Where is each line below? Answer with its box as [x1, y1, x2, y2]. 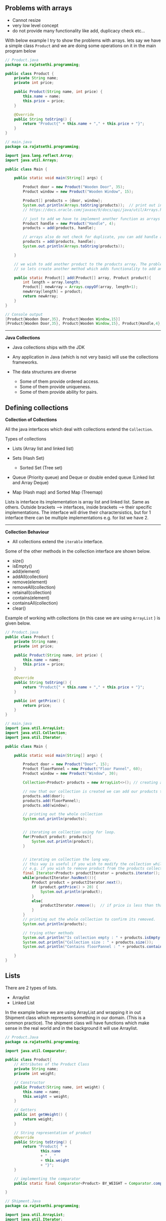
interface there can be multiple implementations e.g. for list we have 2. [5, 515, 149, 521]
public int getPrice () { [14, 698, 65, 703]
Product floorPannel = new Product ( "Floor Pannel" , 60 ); [23, 767, 142, 772]
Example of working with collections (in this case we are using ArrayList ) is [5, 615, 161, 621]
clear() [12, 605, 26, 611]
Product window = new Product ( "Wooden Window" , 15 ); [23, 189, 134, 194]
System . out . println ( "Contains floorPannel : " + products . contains [23, 944, 165, 949]
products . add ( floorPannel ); [23, 798, 81, 803]
